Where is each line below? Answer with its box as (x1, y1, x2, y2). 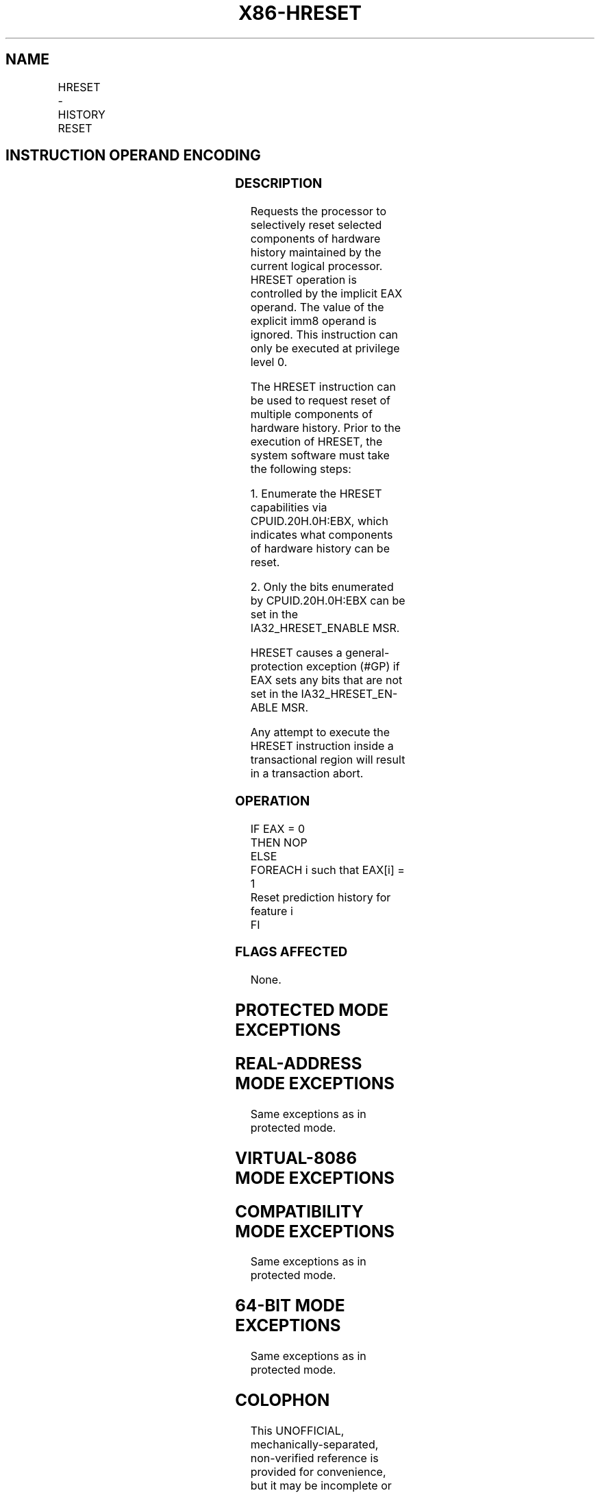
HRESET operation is (250, 273, 357, 287)
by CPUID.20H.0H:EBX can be (250, 594, 405, 608)
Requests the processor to (250, 204, 386, 219)
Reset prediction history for (250, 890, 391, 904)
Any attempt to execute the (250, 725, 390, 740)
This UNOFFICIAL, (250, 1424, 345, 1438)
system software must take (250, 448, 390, 463)
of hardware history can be (250, 542, 390, 556)
